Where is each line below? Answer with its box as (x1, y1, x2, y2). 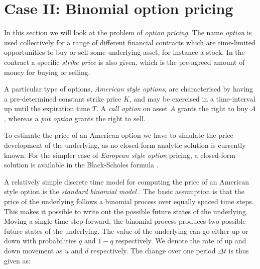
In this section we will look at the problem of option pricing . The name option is (4, 27, 252, 38)
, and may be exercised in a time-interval (129, 93, 255, 104)
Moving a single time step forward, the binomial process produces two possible (4, 216, 246, 226)
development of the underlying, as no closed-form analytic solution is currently (4, 140, 246, 150)
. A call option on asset (96, 103, 168, 114)
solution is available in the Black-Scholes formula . (4, 159, 159, 170)
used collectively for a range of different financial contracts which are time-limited (4, 37, 255, 47)
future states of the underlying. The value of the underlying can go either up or (4, 225, 248, 236)
